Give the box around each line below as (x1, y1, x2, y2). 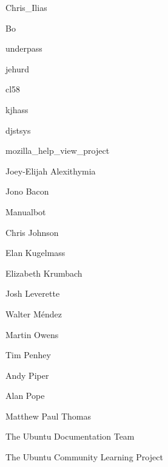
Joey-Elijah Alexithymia (5, 164, 96, 177)
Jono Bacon (5, 185, 49, 198)
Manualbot (5, 205, 46, 218)
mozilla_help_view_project (5, 144, 110, 157)
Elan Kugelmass (5, 246, 66, 259)
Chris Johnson (5, 226, 59, 238)
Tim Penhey (5, 348, 51, 361)
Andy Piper (5, 368, 49, 381)
